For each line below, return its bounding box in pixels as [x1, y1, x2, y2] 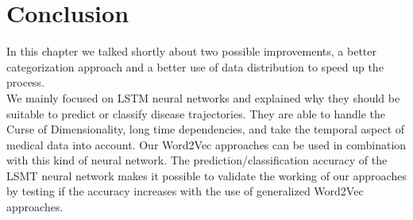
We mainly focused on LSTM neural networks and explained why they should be [6, 89, 400, 106]
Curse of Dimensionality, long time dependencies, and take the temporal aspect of [6, 121, 405, 137]
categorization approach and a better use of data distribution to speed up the [6, 58, 384, 75]
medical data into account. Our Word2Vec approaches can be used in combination [6, 136, 407, 152]
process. [6, 74, 45, 91]
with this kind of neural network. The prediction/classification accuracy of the [6, 152, 388, 168]
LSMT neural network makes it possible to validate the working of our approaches [6, 167, 407, 183]
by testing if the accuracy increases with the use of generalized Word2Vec [6, 183, 364, 199]
